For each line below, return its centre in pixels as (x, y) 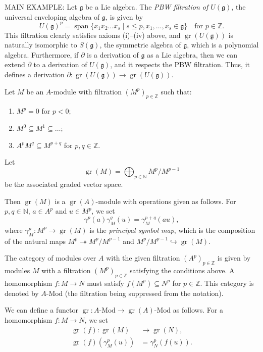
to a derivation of (60, 64)
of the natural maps (35, 241)
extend (15, 64)
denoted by (22, 293)
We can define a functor (41, 310)
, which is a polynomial (223, 45)
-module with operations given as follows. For (166, 201)
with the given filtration (143, 258)
